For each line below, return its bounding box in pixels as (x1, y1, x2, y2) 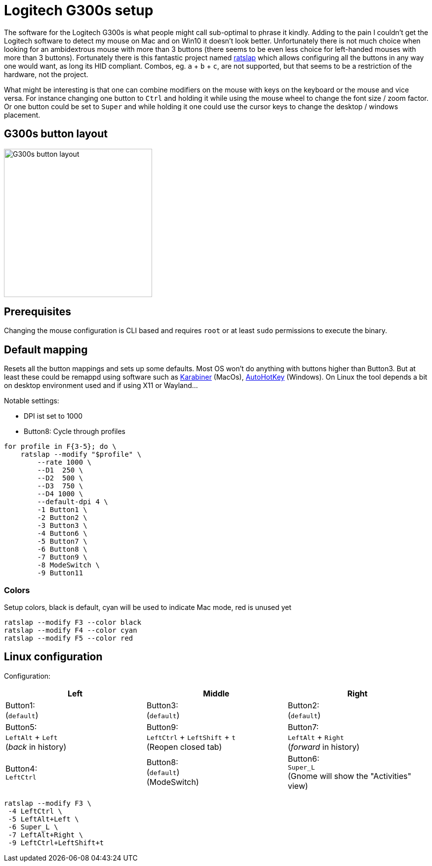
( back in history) (5, 741, 67, 752)
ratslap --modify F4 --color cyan (4, 626, 137, 635)
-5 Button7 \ (37, 537, 87, 546)
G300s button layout (4, 128, 108, 140)
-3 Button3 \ (37, 521, 87, 530)
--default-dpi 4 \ (37, 498, 108, 506)
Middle (203, 688, 230, 698)
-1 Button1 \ (37, 506, 87, 514)
